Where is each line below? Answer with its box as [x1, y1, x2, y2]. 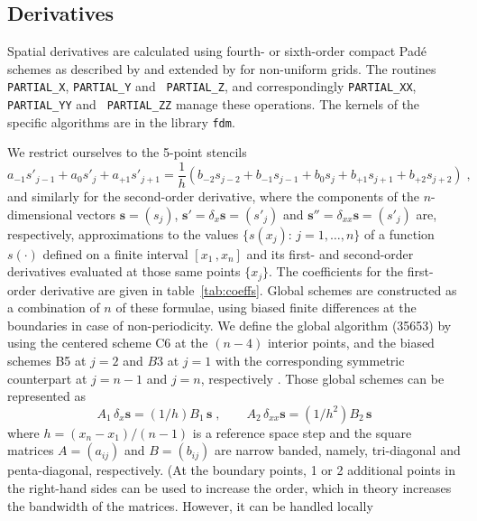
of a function [364, 224, 435, 243]
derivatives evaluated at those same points [7, 262, 241, 281]
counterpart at [7, 368, 87, 387]
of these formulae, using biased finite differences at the [115, 298, 417, 317]
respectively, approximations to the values [7, 224, 239, 243]
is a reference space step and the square [192, 423, 412, 442]
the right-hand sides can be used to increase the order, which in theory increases [7, 479, 452, 497]
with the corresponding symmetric [215, 351, 405, 370]
